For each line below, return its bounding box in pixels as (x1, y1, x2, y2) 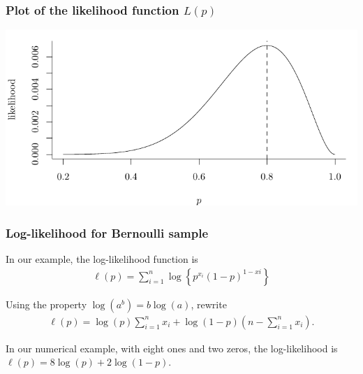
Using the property (6, 296, 87, 311)
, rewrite (191, 296, 227, 311)
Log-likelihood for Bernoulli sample (6, 224, 209, 241)
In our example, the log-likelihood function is (6, 252, 198, 266)
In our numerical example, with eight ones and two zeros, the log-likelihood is (6, 340, 338, 355)
